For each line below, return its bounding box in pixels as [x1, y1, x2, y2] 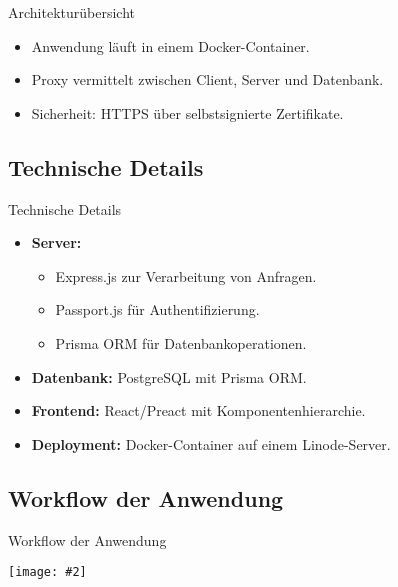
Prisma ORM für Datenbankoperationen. [55, 332, 307, 353]
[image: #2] [8, 565, 87, 580]
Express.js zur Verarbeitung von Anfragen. [55, 265, 317, 286]
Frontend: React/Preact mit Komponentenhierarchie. [31, 400, 366, 421]
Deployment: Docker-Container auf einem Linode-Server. [31, 433, 391, 454]
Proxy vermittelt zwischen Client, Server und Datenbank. [31, 69, 384, 90]
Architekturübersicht [8, 2, 135, 22]
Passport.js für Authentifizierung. [55, 299, 260, 320]
